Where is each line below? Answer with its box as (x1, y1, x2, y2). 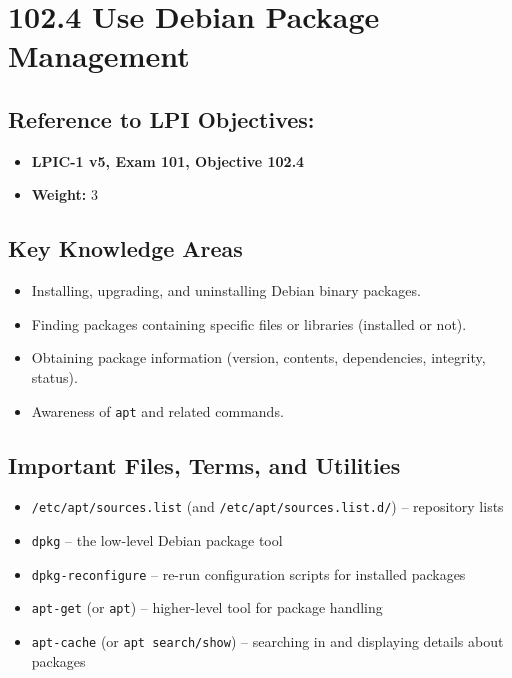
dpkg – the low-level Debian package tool (31, 530, 283, 551)
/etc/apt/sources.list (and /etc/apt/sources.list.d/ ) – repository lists (31, 496, 504, 517)
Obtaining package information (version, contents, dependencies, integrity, (31, 347, 486, 368)
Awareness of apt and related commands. (31, 400, 284, 421)
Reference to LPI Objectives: (8, 103, 315, 134)
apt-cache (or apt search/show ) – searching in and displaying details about (31, 631, 504, 652)
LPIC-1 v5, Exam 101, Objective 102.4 (31, 150, 305, 171)
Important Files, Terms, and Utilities (8, 449, 401, 480)
